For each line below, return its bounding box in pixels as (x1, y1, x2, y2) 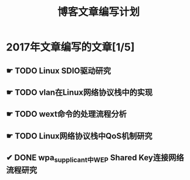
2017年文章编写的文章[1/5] (6, 40, 135, 54)
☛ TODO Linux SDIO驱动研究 (6, 66, 111, 76)
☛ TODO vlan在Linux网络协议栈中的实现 (6, 87, 153, 97)
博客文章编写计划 (57, 5, 140, 19)
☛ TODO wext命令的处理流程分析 (6, 109, 127, 119)
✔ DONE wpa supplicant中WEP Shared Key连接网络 (6, 153, 184, 164)
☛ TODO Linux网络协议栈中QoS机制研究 (6, 131, 152, 141)
